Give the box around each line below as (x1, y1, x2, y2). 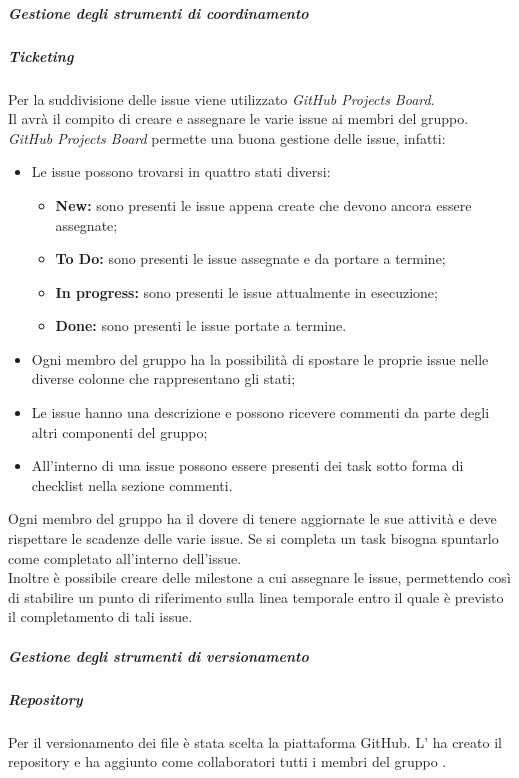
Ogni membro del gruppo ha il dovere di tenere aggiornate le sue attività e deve (8, 508, 497, 529)
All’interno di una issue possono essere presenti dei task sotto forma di (31, 455, 464, 476)
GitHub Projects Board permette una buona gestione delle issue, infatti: (8, 127, 446, 148)
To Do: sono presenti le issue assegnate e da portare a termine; (55, 248, 446, 269)
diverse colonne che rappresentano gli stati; (31, 368, 296, 389)
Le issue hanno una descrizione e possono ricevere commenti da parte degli (31, 402, 490, 423)
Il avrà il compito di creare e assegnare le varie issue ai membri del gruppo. (8, 108, 469, 129)
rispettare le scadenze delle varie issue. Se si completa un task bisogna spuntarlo (8, 528, 499, 549)
